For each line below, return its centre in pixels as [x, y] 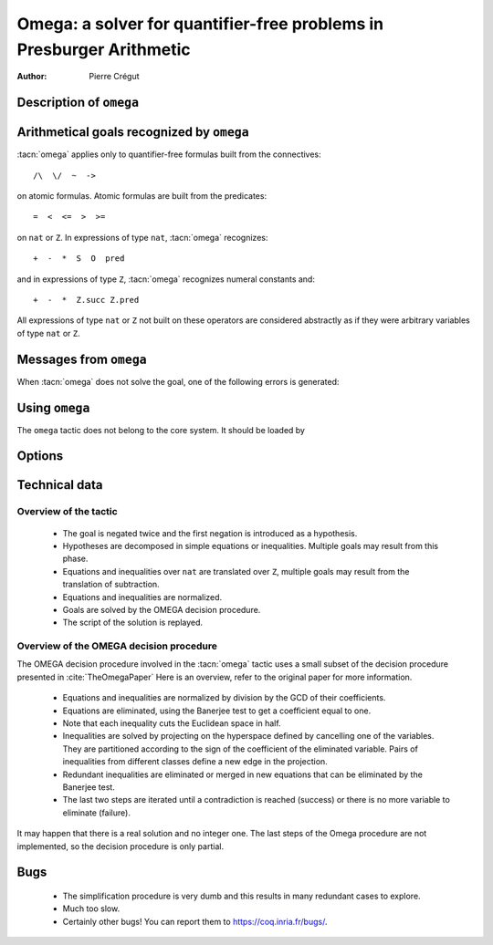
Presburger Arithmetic [104, 49]
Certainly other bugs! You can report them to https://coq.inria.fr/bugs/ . [195, 921]
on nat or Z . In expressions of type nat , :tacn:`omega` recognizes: [142, 237]
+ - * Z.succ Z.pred [86, 300]
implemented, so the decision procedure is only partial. [120, 846]
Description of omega [78, 103]
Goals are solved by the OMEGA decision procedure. [162, 609]
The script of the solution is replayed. [133, 623]
